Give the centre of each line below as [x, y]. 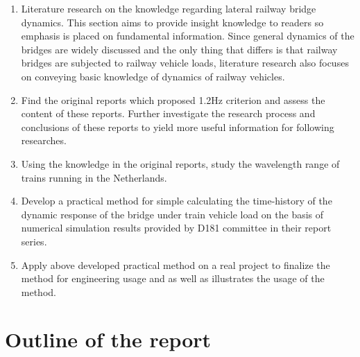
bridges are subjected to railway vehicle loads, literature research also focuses [185, 63]
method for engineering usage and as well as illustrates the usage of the [173, 278]
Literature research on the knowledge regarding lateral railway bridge [169, 8]
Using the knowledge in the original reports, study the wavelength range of [180, 163]
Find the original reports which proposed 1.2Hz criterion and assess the [173, 99]
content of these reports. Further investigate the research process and [168, 113]
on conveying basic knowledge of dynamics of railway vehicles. [153, 76]
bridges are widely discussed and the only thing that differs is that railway [179, 49]
